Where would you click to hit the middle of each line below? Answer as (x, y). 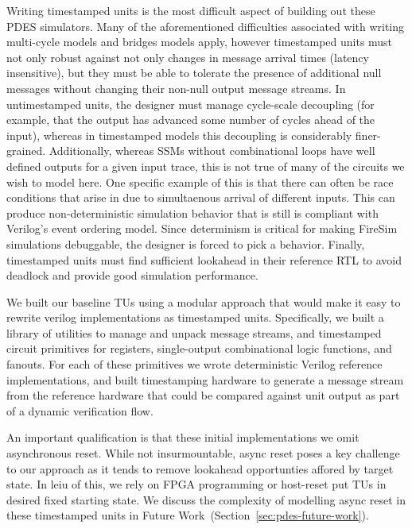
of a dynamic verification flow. (80, 410)
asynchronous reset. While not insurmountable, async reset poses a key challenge (203, 453)
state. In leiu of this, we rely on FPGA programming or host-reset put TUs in (196, 484)
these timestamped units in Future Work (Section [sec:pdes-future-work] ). (188, 515)
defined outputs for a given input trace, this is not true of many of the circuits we (206, 166)
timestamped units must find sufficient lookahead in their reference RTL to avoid (204, 259)
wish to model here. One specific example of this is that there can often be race (200, 181)
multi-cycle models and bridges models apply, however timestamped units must (200, 42)
